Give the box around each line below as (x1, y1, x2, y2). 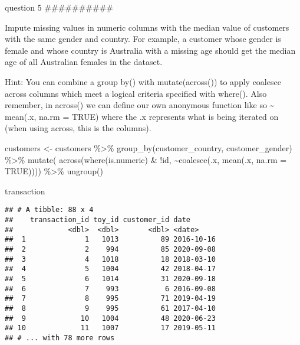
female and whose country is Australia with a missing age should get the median (5, 44, 296, 56)
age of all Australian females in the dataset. (5, 56, 163, 68)
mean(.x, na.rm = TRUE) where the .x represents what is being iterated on (5, 110, 279, 122)
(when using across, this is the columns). (5, 122, 151, 134)
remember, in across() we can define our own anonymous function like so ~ (5, 99, 275, 111)
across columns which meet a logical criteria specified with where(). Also (5, 87, 267, 99)
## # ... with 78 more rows (5, 333, 115, 342)
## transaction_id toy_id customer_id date (5, 215, 190, 224)
